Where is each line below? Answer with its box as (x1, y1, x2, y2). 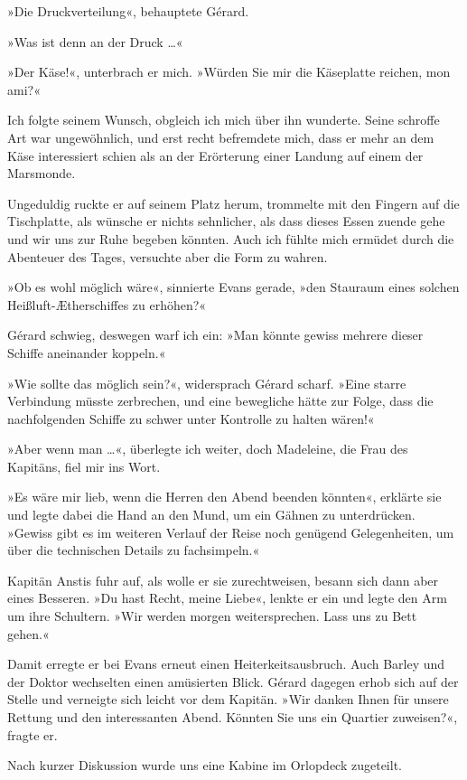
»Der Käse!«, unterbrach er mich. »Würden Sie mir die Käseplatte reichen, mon (7, 62, 451, 81)
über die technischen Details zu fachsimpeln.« (7, 540, 260, 559)
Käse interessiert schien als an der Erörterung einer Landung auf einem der (7, 146, 424, 164)
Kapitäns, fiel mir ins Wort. (7, 456, 161, 475)
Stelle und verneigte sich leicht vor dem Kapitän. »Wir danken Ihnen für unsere (7, 690, 449, 709)
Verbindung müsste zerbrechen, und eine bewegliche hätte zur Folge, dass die (7, 391, 434, 410)
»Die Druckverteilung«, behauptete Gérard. (7, 2, 249, 20)
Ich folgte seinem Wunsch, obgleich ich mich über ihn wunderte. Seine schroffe (7, 110, 440, 129)
